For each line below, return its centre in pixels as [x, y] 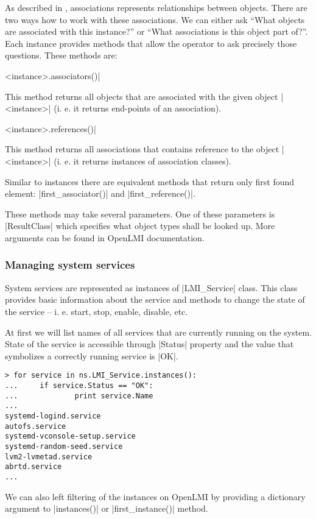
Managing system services [70, 265]
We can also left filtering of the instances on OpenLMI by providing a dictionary [155, 496]
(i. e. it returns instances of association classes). [142, 161]
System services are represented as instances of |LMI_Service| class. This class [151, 287]
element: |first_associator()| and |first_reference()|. [100, 193]
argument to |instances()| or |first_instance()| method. [107, 508]
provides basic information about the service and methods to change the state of [155, 299]
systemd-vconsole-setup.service [70, 436]
